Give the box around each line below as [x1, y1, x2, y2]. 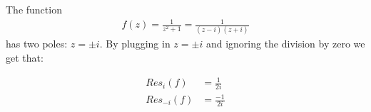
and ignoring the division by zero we [205, 36, 365, 51]
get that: [6, 50, 44, 65]
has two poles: [6, 36, 68, 51]
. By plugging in [99, 36, 171, 51]
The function [6, 2, 62, 16]
